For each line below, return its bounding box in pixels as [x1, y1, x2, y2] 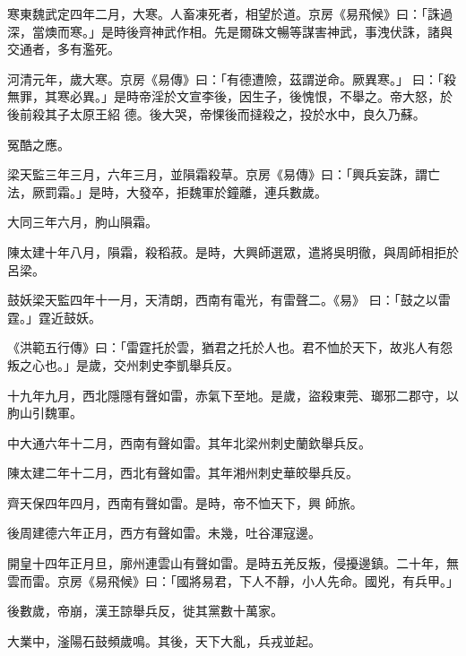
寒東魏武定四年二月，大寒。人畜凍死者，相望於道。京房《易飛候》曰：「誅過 [7, 4, 453, 22]
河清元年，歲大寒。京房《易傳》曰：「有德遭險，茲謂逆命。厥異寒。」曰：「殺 [7, 69, 456, 88]
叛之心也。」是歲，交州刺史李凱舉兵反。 [7, 355, 239, 374]
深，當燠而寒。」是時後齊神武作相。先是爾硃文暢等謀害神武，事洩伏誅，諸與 [7, 22, 453, 40]
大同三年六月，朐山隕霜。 [7, 212, 158, 231]
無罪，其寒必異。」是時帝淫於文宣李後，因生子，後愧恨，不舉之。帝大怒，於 [7, 87, 453, 106]
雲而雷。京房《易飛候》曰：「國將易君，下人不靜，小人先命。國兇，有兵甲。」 [7, 571, 459, 590]
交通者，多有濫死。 [7, 39, 120, 58]
